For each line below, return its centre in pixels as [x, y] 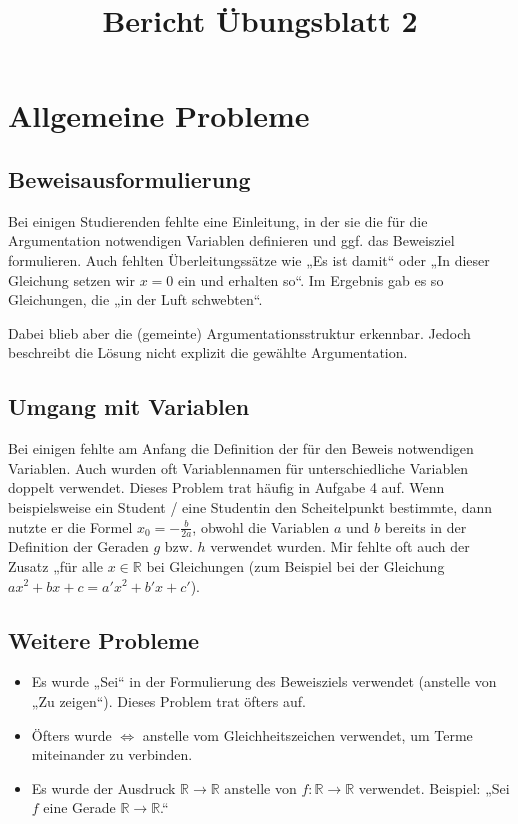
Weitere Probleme [104, 639]
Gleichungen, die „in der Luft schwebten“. [135, 299]
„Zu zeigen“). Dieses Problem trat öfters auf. [168, 700]
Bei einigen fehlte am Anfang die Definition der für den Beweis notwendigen [241, 448]
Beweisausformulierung [129, 178]
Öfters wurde [71, 734]
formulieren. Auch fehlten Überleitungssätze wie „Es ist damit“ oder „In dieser [249, 259]
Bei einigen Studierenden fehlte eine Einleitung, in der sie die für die [218, 220]
